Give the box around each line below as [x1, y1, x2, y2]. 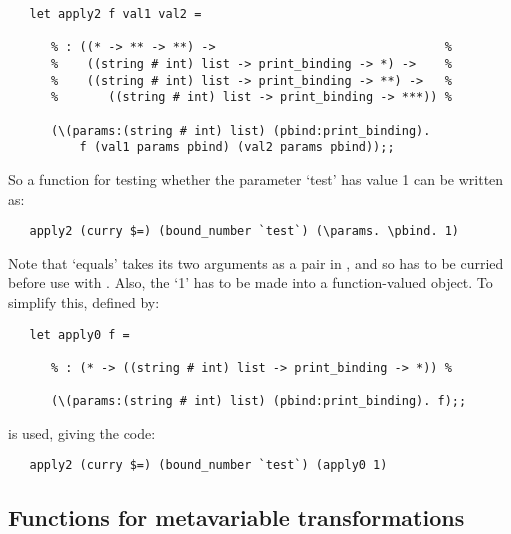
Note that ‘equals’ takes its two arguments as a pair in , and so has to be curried [8, 252, 504, 273]
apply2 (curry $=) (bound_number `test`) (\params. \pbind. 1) [29, 224, 460, 239]
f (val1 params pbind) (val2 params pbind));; [79, 140, 395, 155]
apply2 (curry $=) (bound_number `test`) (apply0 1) [29, 458, 388, 473]
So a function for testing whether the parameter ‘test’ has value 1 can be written [8, 168, 504, 189]
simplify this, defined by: [8, 291, 160, 312]
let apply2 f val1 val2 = [29, 7, 202, 21]
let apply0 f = [29, 327, 130, 342]
